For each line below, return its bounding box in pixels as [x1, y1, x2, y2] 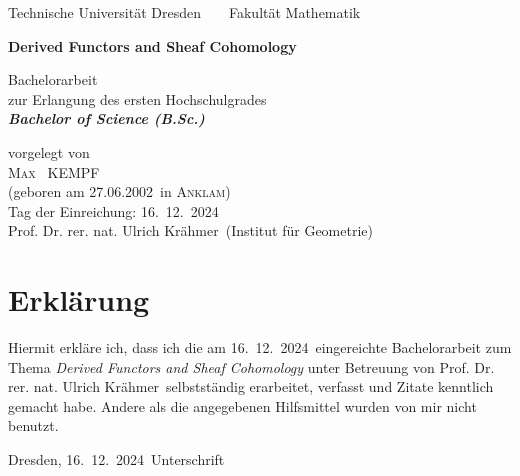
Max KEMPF [8, 161, 100, 182]
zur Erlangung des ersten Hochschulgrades [8, 88, 267, 109]
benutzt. [8, 415, 59, 436]
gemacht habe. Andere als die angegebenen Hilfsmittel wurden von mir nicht [8, 395, 477, 416]
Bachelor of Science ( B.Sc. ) [8, 108, 205, 129]
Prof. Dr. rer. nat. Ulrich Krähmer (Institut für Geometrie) [8, 220, 373, 241]
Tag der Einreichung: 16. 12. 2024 [8, 200, 219, 221]
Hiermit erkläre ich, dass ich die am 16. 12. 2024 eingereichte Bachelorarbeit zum [8, 337, 512, 358]
